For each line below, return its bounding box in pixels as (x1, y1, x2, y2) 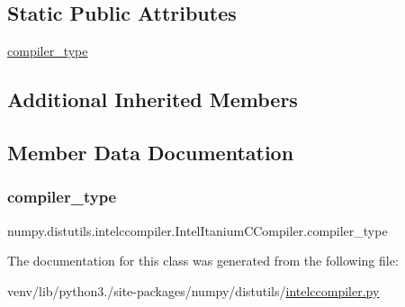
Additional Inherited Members (7, 86, 298, 113)
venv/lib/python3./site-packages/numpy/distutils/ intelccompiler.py (7, 281, 380, 300)
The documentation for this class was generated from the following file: (7, 251, 399, 270)
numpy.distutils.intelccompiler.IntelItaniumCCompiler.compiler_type (7, 221, 388, 239)
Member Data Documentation (7, 138, 294, 166)
